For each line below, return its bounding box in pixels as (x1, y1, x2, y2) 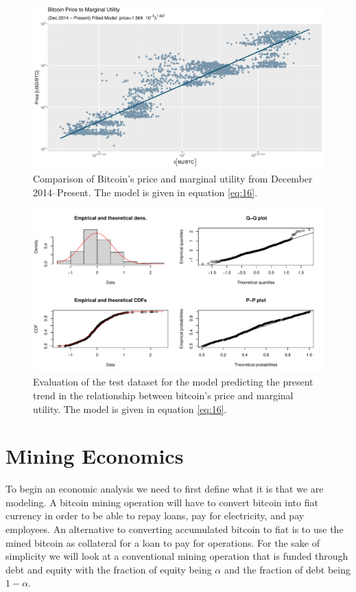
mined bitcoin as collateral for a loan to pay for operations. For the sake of (5, 535, 320, 549)
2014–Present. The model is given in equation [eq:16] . (33, 185, 258, 199)
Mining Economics (5, 442, 184, 470)
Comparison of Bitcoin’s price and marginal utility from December (33, 171, 313, 186)
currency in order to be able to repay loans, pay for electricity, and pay (5, 508, 305, 523)
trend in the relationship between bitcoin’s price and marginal (33, 388, 294, 402)
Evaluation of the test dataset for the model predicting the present (33, 375, 313, 389)
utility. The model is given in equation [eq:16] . (33, 401, 227, 416)
